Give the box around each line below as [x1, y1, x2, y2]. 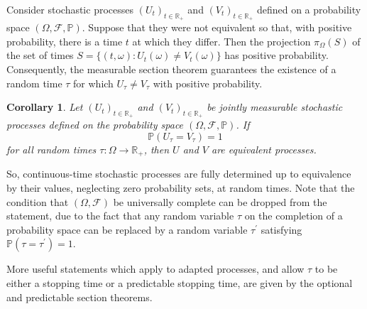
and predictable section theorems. [6, 289, 153, 304]
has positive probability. [224, 48, 329, 63]
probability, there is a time [6, 33, 123, 48]
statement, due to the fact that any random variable [6, 208, 234, 223]
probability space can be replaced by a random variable [6, 222, 248, 237]
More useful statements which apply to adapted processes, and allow [6, 261, 305, 276]
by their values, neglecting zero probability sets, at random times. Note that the [6, 180, 355, 195]
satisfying [261, 222, 302, 237]
